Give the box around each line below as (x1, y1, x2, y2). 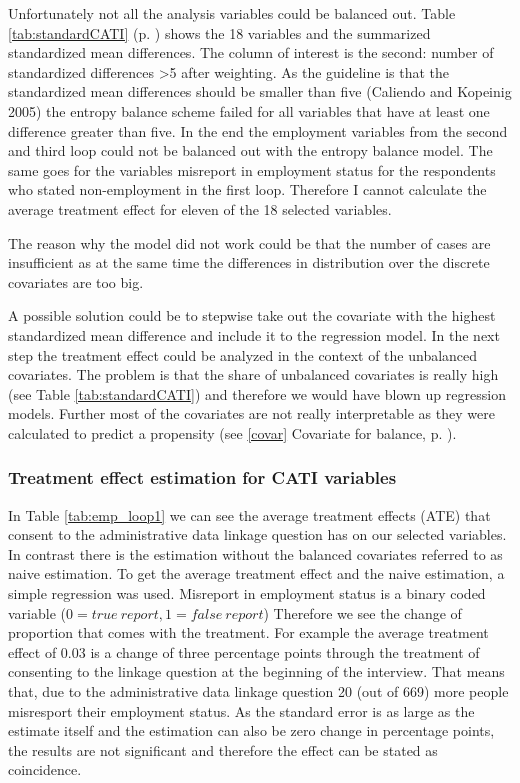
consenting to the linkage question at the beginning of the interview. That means (8, 661, 505, 682)
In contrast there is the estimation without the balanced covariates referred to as (8, 543, 503, 564)
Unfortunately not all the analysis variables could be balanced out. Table (8, 3, 456, 23)
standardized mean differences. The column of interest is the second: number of (8, 42, 494, 63)
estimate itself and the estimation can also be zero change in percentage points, (8, 720, 495, 741)
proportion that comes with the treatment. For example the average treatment (8, 622, 489, 643)
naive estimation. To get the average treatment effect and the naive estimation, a (8, 563, 505, 584)
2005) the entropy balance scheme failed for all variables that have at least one (8, 100, 490, 121)
